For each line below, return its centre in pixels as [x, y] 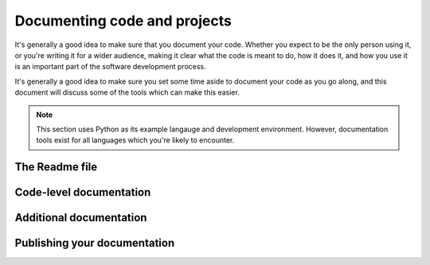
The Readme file [56, 167]
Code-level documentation [83, 192]
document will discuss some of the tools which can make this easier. [127, 92]
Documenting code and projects [123, 21]
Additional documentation [81, 218]
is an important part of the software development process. [110, 67]
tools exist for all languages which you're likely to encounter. [135, 140]
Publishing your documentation [95, 243]
